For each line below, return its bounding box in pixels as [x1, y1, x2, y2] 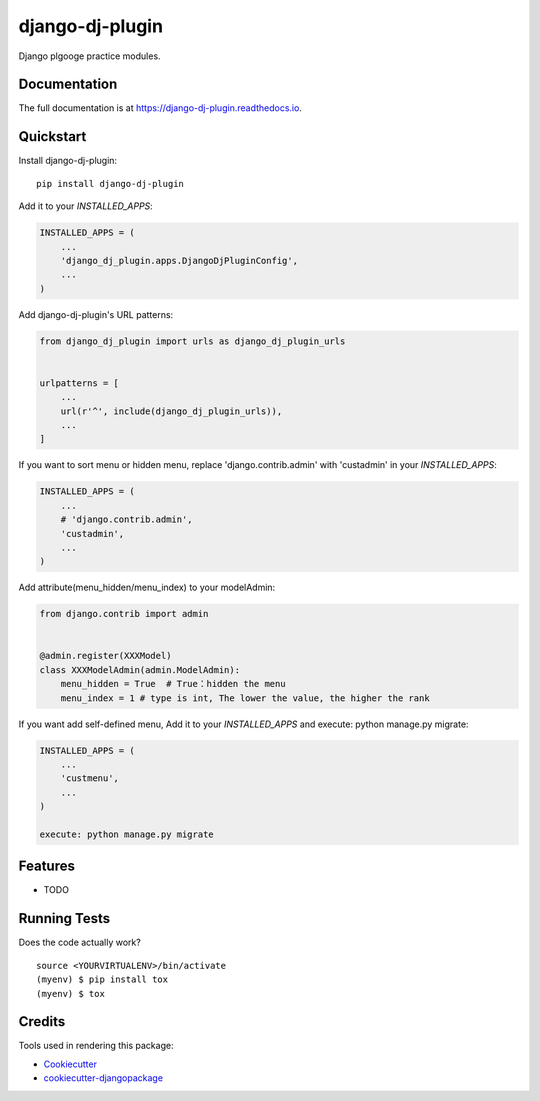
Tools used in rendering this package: [18, 1040, 174, 1052]
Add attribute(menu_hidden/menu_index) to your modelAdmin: [18, 581, 276, 594]
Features [18, 858, 75, 875]
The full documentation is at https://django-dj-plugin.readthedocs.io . [18, 102, 302, 114]
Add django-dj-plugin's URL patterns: [18, 308, 174, 320]
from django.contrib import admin [39, 608, 209, 620]
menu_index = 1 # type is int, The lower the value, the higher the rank [60, 692, 430, 704]
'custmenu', [60, 773, 120, 784]
